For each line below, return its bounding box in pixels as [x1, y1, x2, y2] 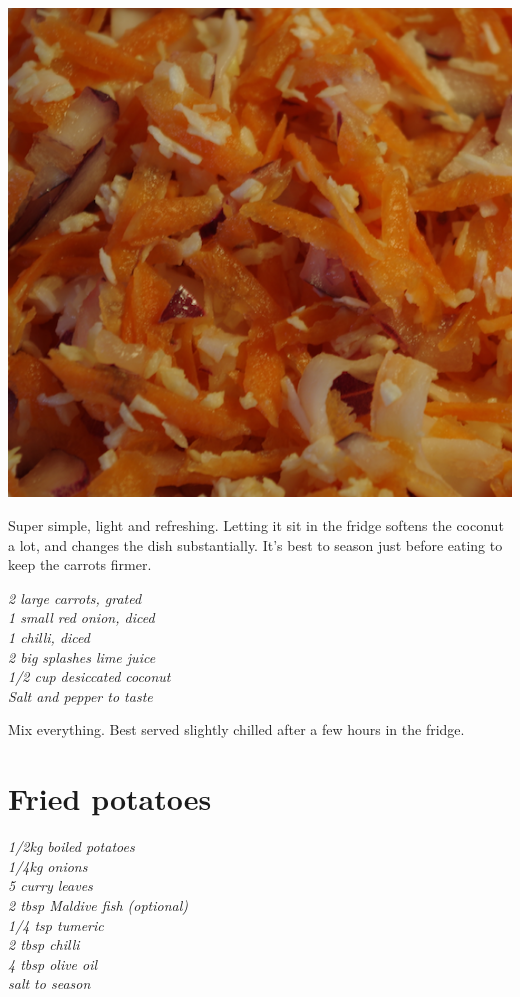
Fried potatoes [8, 778, 212, 819]
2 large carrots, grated [8, 587, 142, 608]
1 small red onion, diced [8, 607, 155, 628]
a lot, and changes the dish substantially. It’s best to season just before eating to [8, 534, 503, 555]
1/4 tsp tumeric [8, 914, 104, 935]
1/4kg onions [8, 855, 88, 876]
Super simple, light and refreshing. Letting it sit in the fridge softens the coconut [8, 515, 504, 536]
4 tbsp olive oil [8, 953, 98, 974]
